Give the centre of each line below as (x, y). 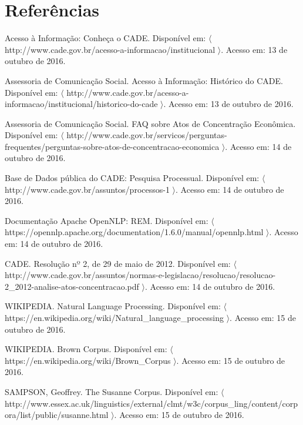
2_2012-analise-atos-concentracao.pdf (72, 286)
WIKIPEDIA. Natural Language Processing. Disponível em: (113, 306)
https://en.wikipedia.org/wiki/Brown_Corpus (88, 360)
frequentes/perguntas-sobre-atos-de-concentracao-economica (112, 146)
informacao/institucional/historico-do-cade (81, 104)
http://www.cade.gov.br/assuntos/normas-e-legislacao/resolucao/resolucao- (140, 275)
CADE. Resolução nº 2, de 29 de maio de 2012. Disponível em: (118, 263)
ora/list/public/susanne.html (57, 415)
